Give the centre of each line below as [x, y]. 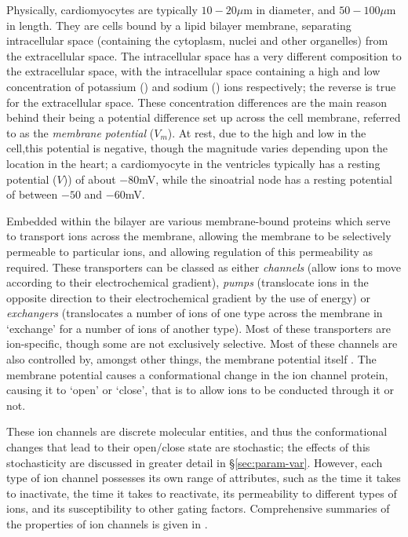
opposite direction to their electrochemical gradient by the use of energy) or [188, 297]
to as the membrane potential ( [80, 132]
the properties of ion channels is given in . [107, 524]
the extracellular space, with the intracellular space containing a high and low [193, 71]
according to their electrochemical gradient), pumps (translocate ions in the [188, 282]
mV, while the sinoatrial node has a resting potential [266, 179]
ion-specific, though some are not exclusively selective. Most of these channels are [202, 343]
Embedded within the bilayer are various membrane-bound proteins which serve [199, 220]
